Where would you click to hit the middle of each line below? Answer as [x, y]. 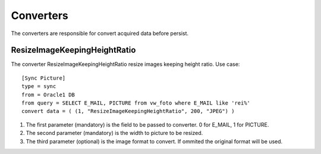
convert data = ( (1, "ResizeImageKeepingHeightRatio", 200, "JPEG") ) [128, 111]
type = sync [39, 87]
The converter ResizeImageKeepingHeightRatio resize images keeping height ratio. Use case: [125, 64]
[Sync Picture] [44, 78]
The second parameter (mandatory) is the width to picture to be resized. [114, 133]
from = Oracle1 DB [48, 95]
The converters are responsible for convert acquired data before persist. [100, 33]
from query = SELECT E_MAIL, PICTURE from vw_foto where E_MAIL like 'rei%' [136, 103]
